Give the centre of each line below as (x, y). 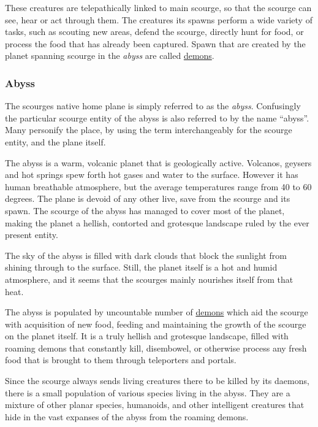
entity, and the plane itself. (55, 141)
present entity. (32, 235)
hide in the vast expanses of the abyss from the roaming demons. (127, 416)
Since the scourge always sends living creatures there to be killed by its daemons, (157, 381)
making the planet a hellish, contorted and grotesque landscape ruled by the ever (157, 222)
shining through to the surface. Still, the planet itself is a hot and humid (141, 267)
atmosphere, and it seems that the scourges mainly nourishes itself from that (149, 279)
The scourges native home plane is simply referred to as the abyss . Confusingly (153, 106)
